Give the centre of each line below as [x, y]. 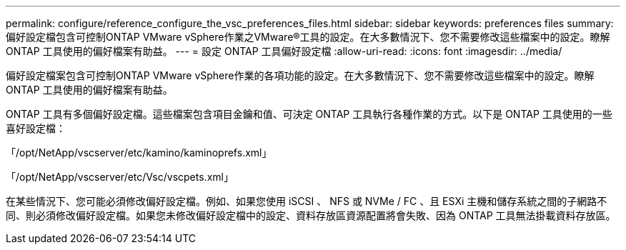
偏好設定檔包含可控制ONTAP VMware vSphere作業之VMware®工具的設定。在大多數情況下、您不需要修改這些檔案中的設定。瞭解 [308, 37]
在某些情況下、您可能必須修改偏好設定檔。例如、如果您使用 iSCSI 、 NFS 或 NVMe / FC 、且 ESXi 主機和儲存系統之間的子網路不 [307, 201]
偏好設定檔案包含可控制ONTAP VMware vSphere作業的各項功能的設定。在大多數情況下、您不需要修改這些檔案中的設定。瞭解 [300, 75]
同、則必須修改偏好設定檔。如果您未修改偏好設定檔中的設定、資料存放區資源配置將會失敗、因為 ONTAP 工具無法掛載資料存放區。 [311, 215]
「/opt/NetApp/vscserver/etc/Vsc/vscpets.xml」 [120, 177]
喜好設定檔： [36, 128]
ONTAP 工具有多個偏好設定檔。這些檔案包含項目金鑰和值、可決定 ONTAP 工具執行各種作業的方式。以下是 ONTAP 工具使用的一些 [309, 114]
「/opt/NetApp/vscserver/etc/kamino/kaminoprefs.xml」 [139, 152]
